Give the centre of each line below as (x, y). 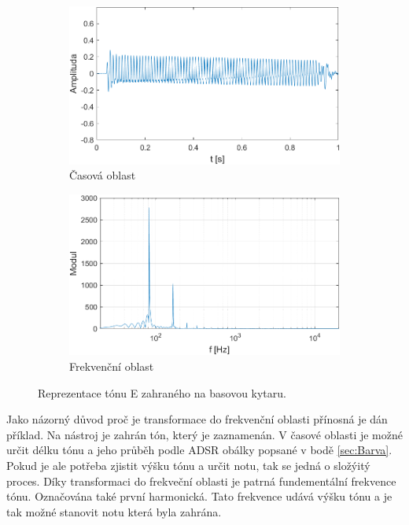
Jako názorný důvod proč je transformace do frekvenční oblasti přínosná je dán (197, 419)
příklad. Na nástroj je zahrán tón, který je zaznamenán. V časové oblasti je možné (204, 434)
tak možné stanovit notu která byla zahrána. (114, 511)
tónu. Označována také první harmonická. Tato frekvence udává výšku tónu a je (199, 496)
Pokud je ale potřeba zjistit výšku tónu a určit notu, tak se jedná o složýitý (188, 465)
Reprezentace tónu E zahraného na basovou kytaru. (162, 392)
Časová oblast (103, 175)
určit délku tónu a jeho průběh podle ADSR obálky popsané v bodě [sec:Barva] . (199, 450)
